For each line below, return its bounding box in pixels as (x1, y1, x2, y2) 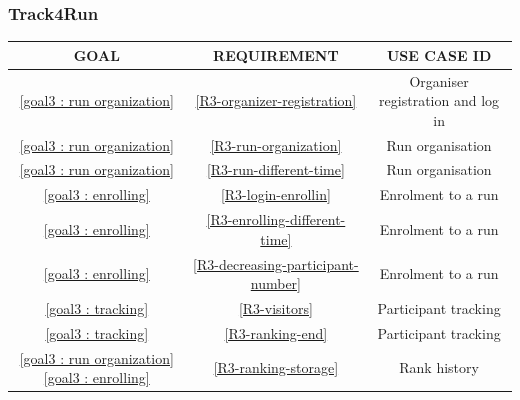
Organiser (409, 70, 469, 91)
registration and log (379, 90, 500, 111)
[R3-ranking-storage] (213, 357, 339, 378)
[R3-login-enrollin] (220, 184, 331, 205)
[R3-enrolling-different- (206, 209, 346, 230)
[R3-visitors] (238, 298, 313, 318)
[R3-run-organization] (210, 134, 342, 155)
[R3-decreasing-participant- (193, 253, 359, 274)
